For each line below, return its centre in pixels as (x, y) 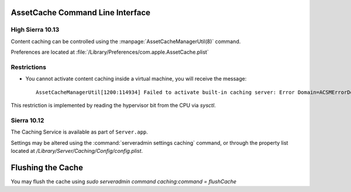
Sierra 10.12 (27, 120)
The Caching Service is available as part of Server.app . (80, 132)
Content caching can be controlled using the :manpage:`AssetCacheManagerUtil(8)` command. (126, 41)
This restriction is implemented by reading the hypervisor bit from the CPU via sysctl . (113, 106)
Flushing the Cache (47, 167)
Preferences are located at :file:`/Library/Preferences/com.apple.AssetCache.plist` (110, 52)
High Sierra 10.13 (35, 30)
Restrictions (29, 67)
